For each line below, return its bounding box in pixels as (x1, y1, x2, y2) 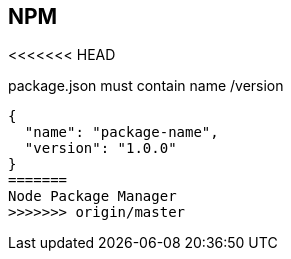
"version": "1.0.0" (24, 140, 177, 157)
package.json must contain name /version (8, 77, 284, 95)
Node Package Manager (8, 188, 177, 205)
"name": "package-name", (24, 124, 219, 141)
